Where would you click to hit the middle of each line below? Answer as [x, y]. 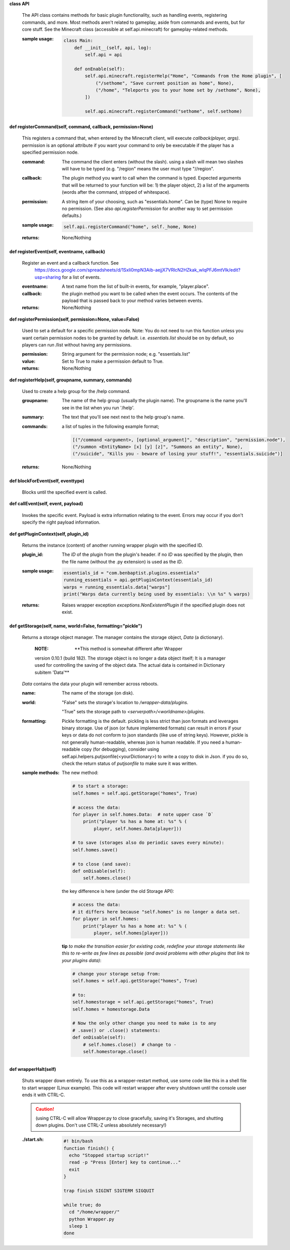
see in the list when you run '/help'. [98, 408]
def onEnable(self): [100, 69]
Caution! [45, 1109]
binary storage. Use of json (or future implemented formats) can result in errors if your [152, 728]
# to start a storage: [101, 786]
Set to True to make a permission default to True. [113, 361]
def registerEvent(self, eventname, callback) [57, 251]
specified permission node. [50, 152]
